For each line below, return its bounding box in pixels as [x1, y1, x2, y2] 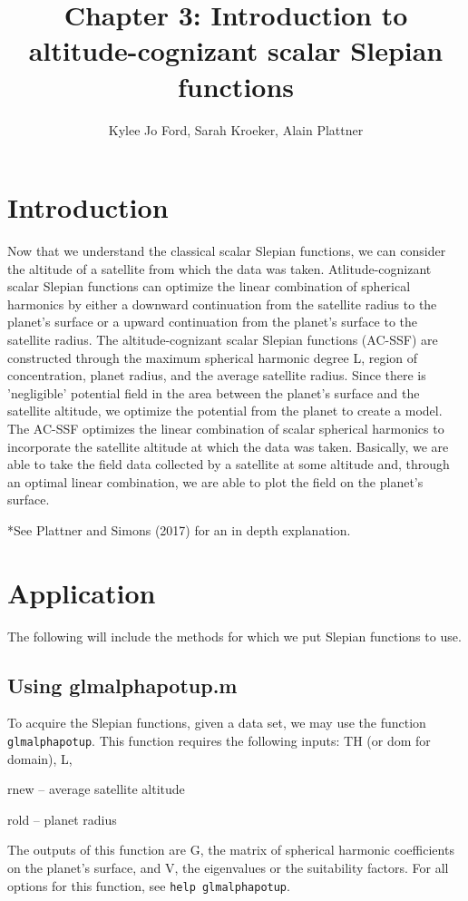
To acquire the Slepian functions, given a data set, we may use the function [7, 713, 426, 732]
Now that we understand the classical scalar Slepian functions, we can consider [7, 241, 446, 260]
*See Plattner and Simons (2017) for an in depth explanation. [7, 520, 351, 539]
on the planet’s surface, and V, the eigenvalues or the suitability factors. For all [7, 858, 449, 877]
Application [7, 573, 156, 611]
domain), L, [7, 749, 73, 768]
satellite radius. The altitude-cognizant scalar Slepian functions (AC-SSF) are [7, 330, 438, 348]
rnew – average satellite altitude [7, 779, 185, 798]
